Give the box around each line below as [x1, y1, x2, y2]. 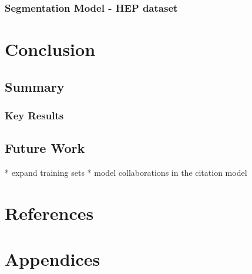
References [5, 201, 94, 225]
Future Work [5, 139, 85, 157]
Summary [5, 77, 65, 95]
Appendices [5, 247, 100, 271]
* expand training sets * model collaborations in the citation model [5, 166, 247, 179]
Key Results [5, 108, 64, 122]
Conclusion [5, 37, 96, 61]
